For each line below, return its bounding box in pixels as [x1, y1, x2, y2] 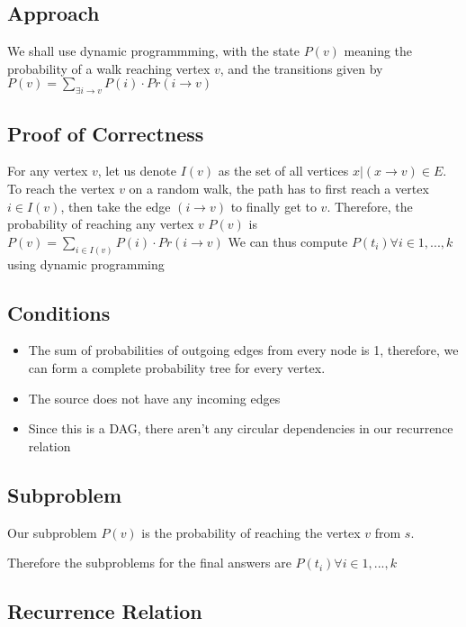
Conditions [7, 298, 111, 326]
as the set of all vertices [218, 161, 349, 180]
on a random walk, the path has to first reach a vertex [129, 178, 429, 197]
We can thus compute [228, 232, 348, 250]
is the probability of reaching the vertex [141, 522, 361, 541]
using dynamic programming [7, 254, 165, 273]
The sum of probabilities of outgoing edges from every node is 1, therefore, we [28, 341, 459, 359]
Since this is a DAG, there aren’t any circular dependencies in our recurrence [28, 419, 453, 438]
